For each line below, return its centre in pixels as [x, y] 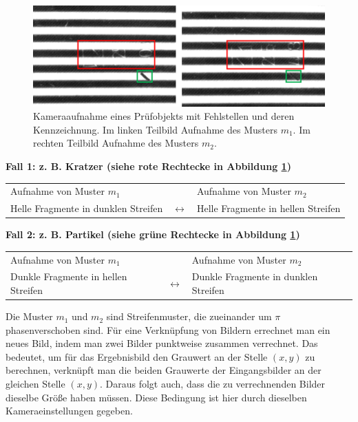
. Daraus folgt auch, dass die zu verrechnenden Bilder [212, 384]
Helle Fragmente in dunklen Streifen [87, 208]
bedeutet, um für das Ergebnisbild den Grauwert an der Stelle [137, 356]
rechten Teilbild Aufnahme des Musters [116, 143]
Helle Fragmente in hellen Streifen [268, 208]
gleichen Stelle [35, 384]
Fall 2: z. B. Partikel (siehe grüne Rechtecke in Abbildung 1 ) [153, 234]
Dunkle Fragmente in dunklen [255, 276]
